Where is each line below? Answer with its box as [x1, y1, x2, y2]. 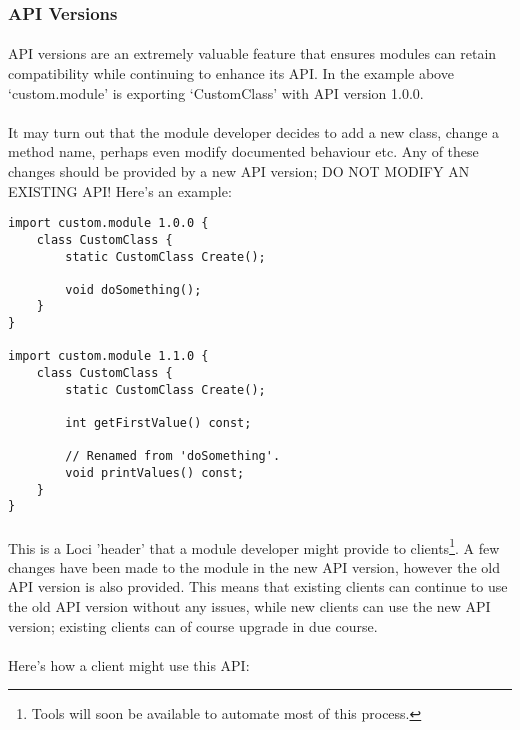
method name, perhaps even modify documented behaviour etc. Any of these [8, 141, 479, 162]
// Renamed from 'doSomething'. [65, 449, 281, 464]
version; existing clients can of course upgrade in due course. [8, 615, 378, 636]
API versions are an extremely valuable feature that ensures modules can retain [8, 43, 497, 64]
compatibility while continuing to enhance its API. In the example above [8, 63, 454, 84]
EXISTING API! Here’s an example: [8, 180, 232, 201]
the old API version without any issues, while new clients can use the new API [8, 596, 491, 617]
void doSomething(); [65, 282, 202, 297]
